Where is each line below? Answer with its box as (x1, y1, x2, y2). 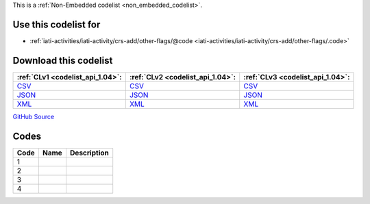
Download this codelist (12, 55, 113, 66)
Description (69, 148, 109, 157)
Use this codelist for (12, 18, 101, 30)
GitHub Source (12, 112, 55, 120)
